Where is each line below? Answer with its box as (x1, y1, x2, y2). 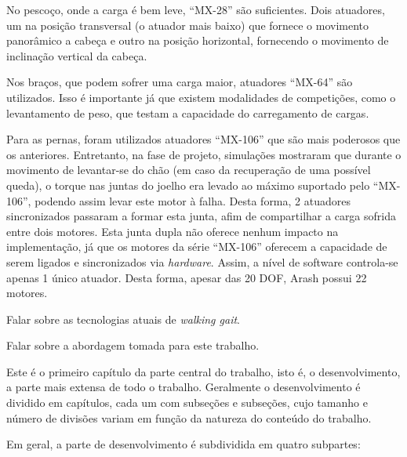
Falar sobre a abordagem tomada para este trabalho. (6, 337, 260, 354)
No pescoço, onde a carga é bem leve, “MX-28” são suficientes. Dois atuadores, (6, 2, 385, 17)
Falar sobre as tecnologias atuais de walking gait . (6, 310, 240, 327)
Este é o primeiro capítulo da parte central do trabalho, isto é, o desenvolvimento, (6, 363, 401, 379)
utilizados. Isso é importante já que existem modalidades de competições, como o (6, 89, 396, 105)
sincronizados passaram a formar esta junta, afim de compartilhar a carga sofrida (6, 208, 396, 224)
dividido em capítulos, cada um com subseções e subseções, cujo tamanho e (6, 394, 368, 411)
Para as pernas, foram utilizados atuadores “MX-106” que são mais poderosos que (6, 131, 401, 147)
